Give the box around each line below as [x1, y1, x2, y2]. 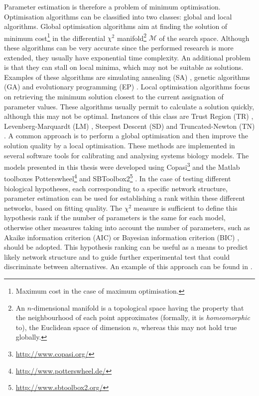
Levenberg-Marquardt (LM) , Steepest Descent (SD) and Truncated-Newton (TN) [4, 120, 255, 131]
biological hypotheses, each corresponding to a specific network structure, [4, 183, 228, 193]
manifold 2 [117, 31, 147, 43]
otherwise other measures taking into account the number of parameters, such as [4, 222, 250, 233]
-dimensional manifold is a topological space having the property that [31, 302, 244, 313]
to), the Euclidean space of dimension [15, 322, 130, 332]
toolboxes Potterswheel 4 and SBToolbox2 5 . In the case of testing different [4, 172, 231, 184]
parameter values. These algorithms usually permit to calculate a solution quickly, [4, 101, 255, 111]
